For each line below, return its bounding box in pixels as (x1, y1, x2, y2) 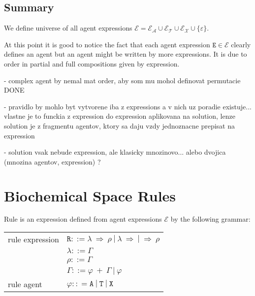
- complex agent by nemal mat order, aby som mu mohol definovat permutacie (4, 75, 241, 85)
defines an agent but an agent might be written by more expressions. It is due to (4, 49, 247, 59)
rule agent (8, 278, 42, 290)
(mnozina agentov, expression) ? (4, 156, 101, 166)
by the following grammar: (170, 214, 251, 224)
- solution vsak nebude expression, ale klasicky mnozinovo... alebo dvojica (4, 147, 226, 157)
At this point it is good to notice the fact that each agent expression (4, 39, 210, 49)
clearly (231, 39, 251, 49)
